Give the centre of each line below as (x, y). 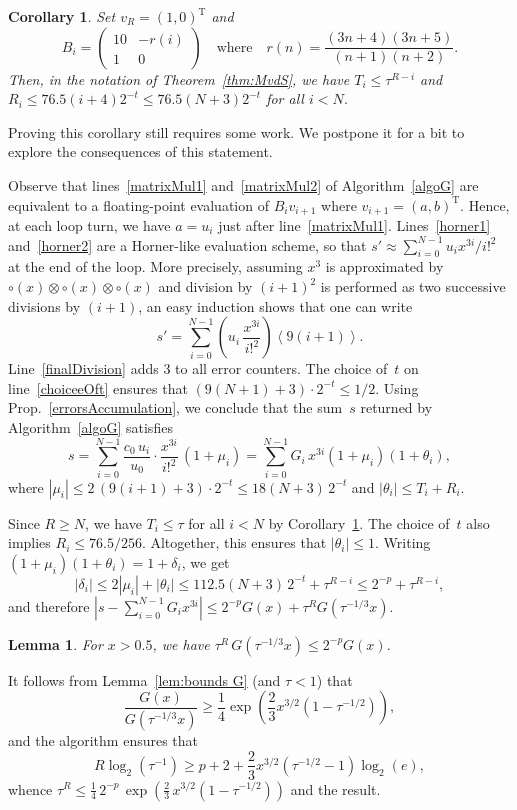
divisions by (44, 305)
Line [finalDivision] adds (83, 368)
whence (30, 788)
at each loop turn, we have (89, 225)
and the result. (335, 788)
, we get (205, 561)
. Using (397, 387)
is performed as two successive (413, 286)
